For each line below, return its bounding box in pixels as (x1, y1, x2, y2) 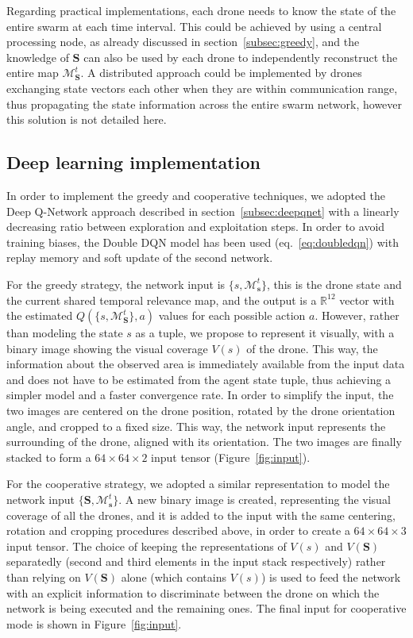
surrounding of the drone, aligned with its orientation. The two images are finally (6, 433, 402, 450)
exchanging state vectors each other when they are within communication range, (6, 79, 398, 96)
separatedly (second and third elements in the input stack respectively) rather (6, 553, 386, 570)
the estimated (6, 307, 73, 324)
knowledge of (6, 48, 69, 65)
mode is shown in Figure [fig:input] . (6, 615, 182, 632)
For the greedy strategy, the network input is (6, 275, 226, 292)
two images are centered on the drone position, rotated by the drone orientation (6, 402, 396, 419)
